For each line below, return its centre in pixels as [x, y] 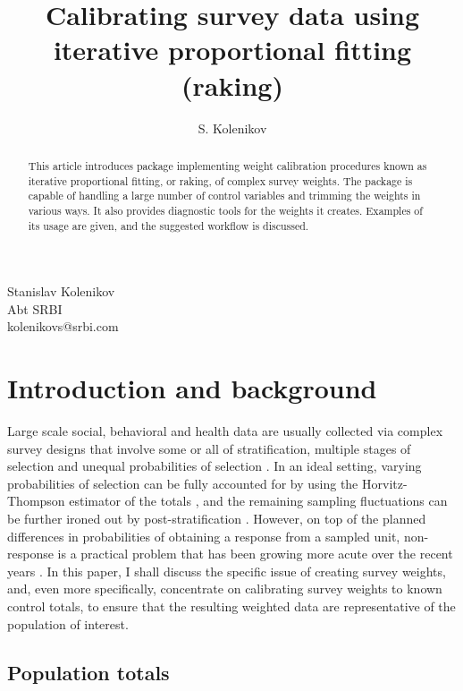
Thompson [36, 501]
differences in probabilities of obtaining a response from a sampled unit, [204, 536]
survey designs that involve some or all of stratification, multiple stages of [209, 448]
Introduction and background [192, 388]
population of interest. [68, 623]
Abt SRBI [35, 308]
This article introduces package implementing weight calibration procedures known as [227, 165]
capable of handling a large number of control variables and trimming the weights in [224, 196]
